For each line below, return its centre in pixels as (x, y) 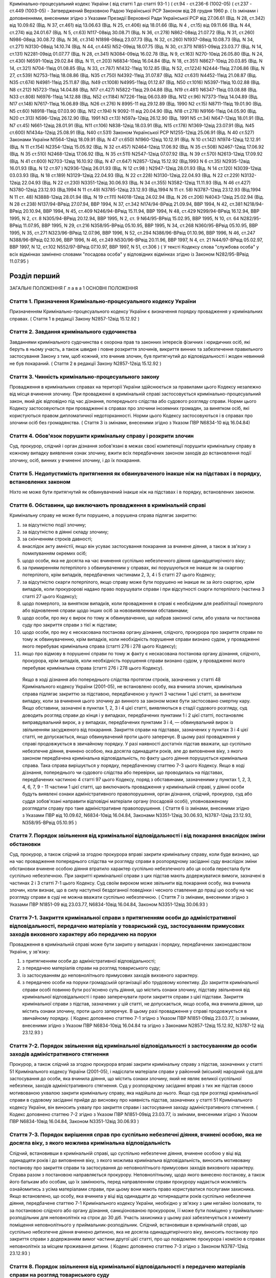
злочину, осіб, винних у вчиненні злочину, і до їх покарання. (75, 460)
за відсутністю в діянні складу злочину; (65, 532)
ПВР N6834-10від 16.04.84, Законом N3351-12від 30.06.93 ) (74, 1122)
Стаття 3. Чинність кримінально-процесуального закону (84, 377)
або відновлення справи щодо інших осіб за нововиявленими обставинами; (105, 610)
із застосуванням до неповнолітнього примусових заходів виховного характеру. (110, 975)
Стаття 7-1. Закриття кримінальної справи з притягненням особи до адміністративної (123, 918)
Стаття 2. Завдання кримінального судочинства (73, 332)
